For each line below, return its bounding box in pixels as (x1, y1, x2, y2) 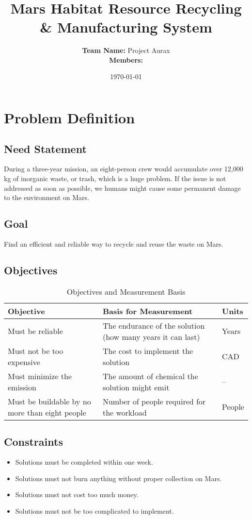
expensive (8, 356, 40, 368)
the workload (102, 406, 147, 418)
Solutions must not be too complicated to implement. (15, 505, 174, 516)
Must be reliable (8, 325, 63, 337)
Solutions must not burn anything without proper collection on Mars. (15, 473, 222, 483)
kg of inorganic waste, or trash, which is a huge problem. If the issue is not (4, 173, 226, 184)
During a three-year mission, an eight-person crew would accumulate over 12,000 (4, 164, 243, 174)
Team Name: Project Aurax (82, 45, 170, 55)
